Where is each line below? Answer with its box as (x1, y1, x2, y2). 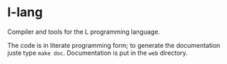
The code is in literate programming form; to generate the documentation (7, 41, 221, 49)
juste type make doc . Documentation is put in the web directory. (7, 49, 188, 57)
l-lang (7, 4, 43, 20)
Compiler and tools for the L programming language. (7, 27, 161, 36)
